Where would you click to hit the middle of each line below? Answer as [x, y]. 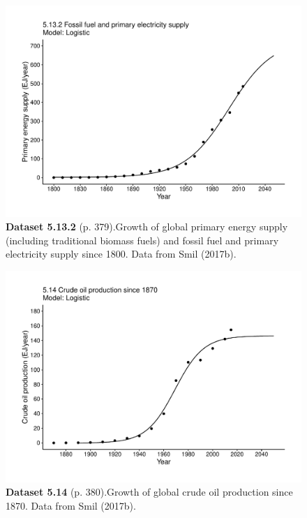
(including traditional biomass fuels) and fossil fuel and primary [142, 240]
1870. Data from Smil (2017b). [71, 505]
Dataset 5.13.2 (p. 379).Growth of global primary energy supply [147, 227]
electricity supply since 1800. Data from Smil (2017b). [121, 254]
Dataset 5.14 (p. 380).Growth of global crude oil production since [149, 492]
